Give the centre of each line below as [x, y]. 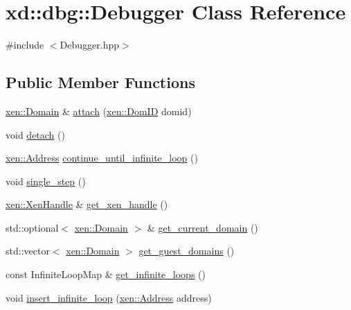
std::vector [28, 251]
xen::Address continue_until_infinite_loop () [102, 158]
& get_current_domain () [202, 227]
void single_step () [46, 181]
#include [25, 45]
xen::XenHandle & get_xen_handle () [87, 204]
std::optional [32, 227]
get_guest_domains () [187, 251]
